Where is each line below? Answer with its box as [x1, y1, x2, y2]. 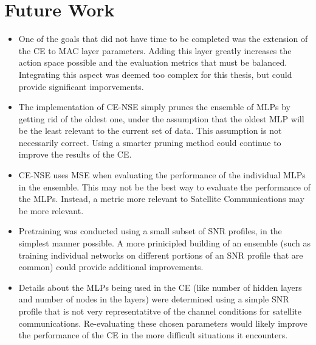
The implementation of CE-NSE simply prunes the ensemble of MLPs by [18, 100, 290, 113]
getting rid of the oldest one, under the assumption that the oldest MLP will [18, 112, 304, 125]
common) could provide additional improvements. [18, 260, 204, 273]
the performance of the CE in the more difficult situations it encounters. [18, 329, 288, 341]
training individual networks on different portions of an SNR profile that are [18, 248, 303, 261]
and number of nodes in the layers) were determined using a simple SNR [18, 293, 289, 305]
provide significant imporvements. [18, 80, 144, 92]
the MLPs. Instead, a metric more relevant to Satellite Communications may [18, 192, 304, 205]
